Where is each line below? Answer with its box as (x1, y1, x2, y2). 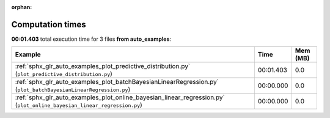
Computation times (11, 19, 86, 30)
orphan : (11, 4, 32, 10)
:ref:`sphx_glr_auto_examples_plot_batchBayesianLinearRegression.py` (15, 78, 219, 86)
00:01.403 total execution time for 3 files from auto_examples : (11, 35, 171, 43)
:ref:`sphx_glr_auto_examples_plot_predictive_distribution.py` (15, 62, 191, 71)
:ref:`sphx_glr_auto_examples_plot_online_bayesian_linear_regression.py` (15, 93, 226, 102)
